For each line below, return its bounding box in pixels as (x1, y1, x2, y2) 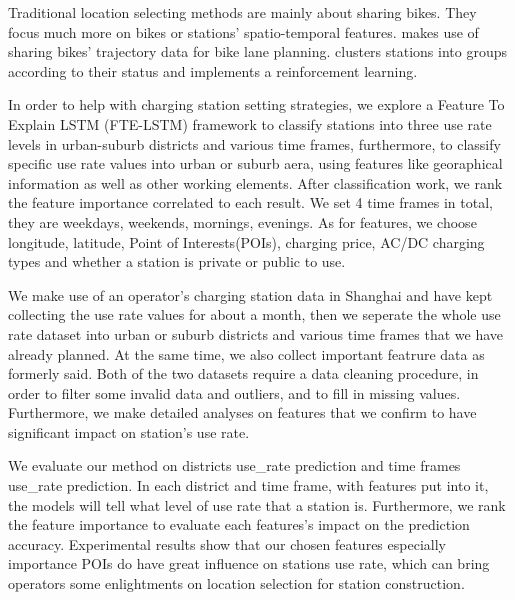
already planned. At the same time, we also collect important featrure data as (8, 343, 485, 364)
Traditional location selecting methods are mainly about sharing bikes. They (8, 2, 477, 22)
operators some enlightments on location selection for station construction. (8, 573, 465, 594)
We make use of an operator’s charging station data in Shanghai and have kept (8, 284, 493, 305)
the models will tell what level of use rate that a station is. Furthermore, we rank (8, 494, 506, 515)
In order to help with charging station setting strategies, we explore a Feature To (8, 94, 505, 115)
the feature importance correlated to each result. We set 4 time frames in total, (8, 192, 493, 213)
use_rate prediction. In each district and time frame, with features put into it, (8, 475, 489, 496)
